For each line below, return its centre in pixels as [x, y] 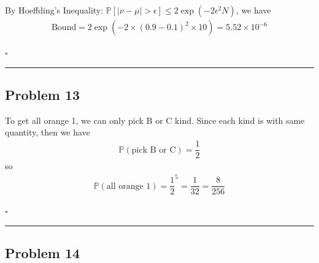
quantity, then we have [48, 132]
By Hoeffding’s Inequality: [54, 10]
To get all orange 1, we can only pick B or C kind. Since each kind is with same [155, 120]
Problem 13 [43, 95]
